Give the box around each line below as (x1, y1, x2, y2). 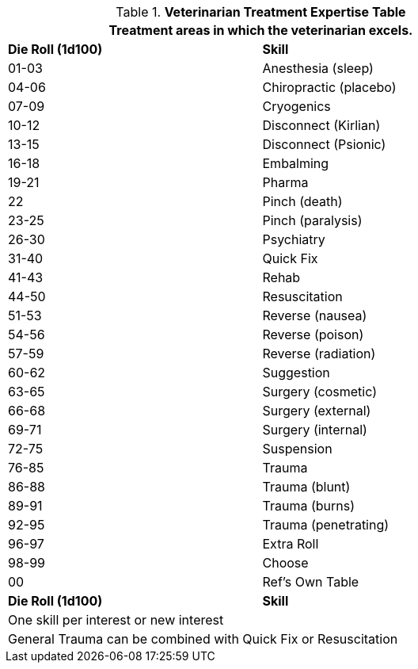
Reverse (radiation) (262, 346, 376, 361)
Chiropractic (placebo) (262, 79, 397, 95)
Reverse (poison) (262, 327, 364, 342)
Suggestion (262, 365, 330, 380)
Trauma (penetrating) (262, 517, 389, 533)
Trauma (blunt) (262, 479, 351, 495)
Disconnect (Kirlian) (262, 117, 381, 133)
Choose (262, 555, 309, 571)
